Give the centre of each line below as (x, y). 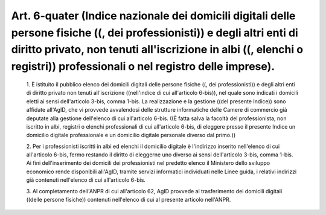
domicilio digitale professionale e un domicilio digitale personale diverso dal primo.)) (131, 135)
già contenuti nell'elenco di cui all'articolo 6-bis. (86, 180)
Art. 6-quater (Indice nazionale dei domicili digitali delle (153, 16)
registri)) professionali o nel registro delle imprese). (143, 67)
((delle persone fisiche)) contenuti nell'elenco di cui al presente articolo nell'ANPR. (129, 200)
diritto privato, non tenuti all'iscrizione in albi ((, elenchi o (157, 50)
